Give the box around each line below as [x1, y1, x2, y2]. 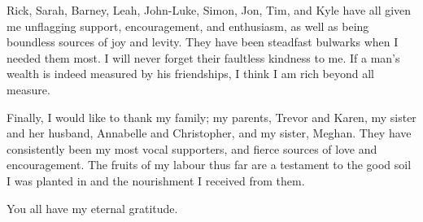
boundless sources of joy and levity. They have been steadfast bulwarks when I [7, 33, 399, 50]
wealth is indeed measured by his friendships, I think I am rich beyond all [7, 65, 375, 82]
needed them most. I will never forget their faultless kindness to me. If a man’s [7, 49, 400, 66]
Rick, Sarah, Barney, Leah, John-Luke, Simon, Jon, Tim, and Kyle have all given [7, 2, 412, 18]
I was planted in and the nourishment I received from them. [7, 172, 305, 189]
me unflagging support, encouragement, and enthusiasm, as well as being [7, 17, 369, 34]
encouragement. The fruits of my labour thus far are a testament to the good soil [7, 156, 412, 173]
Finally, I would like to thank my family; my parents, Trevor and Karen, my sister [7, 108, 416, 125]
